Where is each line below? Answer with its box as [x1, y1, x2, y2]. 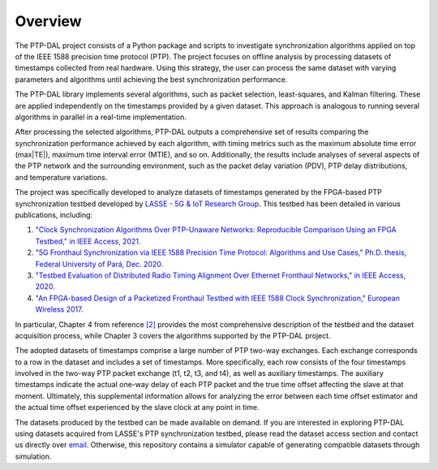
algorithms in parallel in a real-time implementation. [15, 112, 187, 122]
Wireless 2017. [35, 304, 84, 314]
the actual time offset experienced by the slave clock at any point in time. [15, 403, 260, 412]
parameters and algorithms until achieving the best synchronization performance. [15, 74, 288, 84]
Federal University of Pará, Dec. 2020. [35, 259, 164, 269]
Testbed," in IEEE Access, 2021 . [35, 236, 141, 246]
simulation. [15, 451, 52, 461]
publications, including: [15, 210, 93, 220]
